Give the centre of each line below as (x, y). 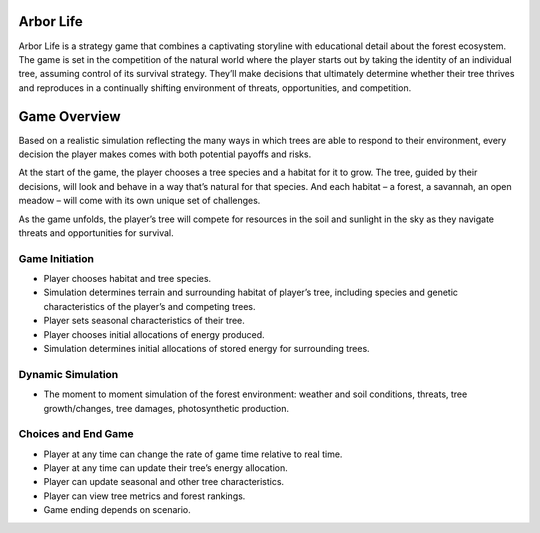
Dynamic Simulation (68, 374)
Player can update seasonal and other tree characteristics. (164, 482)
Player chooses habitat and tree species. (127, 279)
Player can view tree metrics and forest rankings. (144, 496)
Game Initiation (56, 258)
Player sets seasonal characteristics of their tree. (144, 321)
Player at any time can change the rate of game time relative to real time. (193, 454)
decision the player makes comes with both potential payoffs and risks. (165, 154)
